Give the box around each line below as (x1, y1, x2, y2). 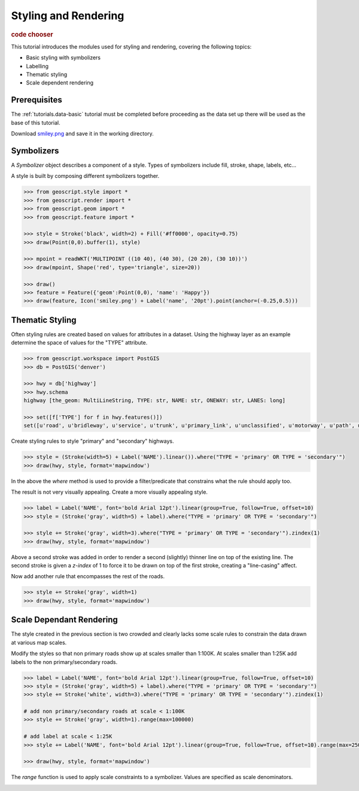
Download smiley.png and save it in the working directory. (11, 130, 154, 137)
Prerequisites (11, 95, 62, 105)
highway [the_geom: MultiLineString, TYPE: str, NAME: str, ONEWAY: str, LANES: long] (23, 397, 286, 404)
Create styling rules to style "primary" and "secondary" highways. (11, 437, 174, 445)
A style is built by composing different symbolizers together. (11, 173, 160, 180)
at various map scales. (11, 639, 67, 646)
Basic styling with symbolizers (26, 54, 101, 61)
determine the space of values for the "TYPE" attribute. (11, 339, 148, 346)
